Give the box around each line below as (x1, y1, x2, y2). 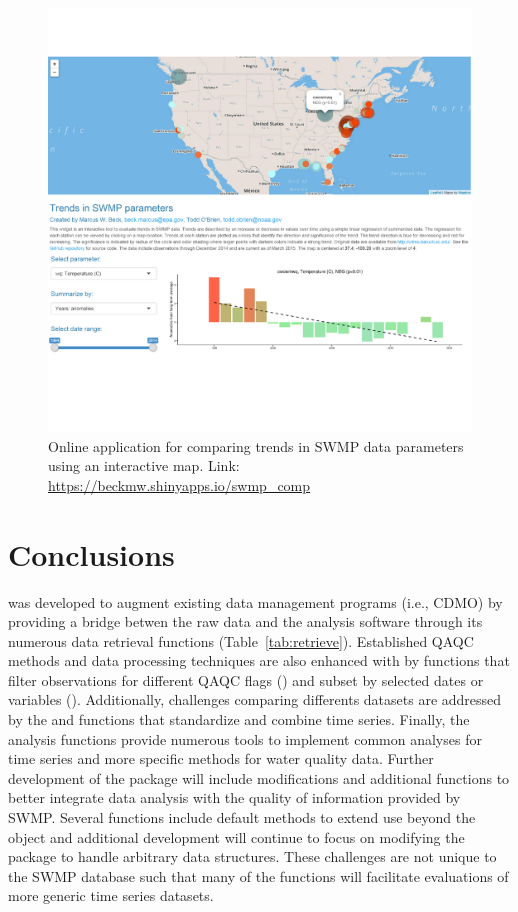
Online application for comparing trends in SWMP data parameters (48, 435, 464, 456)
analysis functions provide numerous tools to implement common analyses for (8, 728, 482, 749)
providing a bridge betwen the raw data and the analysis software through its (8, 611, 483, 632)
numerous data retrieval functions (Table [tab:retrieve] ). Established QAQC (8, 630, 474, 651)
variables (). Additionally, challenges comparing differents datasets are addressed (8, 689, 502, 710)
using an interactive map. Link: (48, 455, 240, 476)
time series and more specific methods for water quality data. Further (8, 748, 434, 769)
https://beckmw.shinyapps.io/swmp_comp (48, 474, 311, 495)
